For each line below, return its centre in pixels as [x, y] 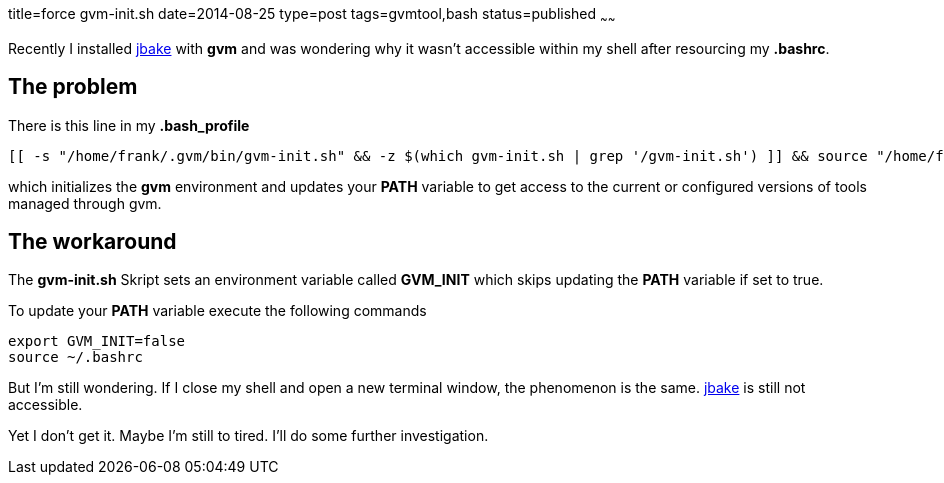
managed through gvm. [85, 203]
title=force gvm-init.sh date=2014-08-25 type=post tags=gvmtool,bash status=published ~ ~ [312, 15]
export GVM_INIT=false [97, 341]
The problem [73, 87]
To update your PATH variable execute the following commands [217, 311]
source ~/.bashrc [75, 357]
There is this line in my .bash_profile [129, 125]
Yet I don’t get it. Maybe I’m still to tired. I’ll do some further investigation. [248, 436]
